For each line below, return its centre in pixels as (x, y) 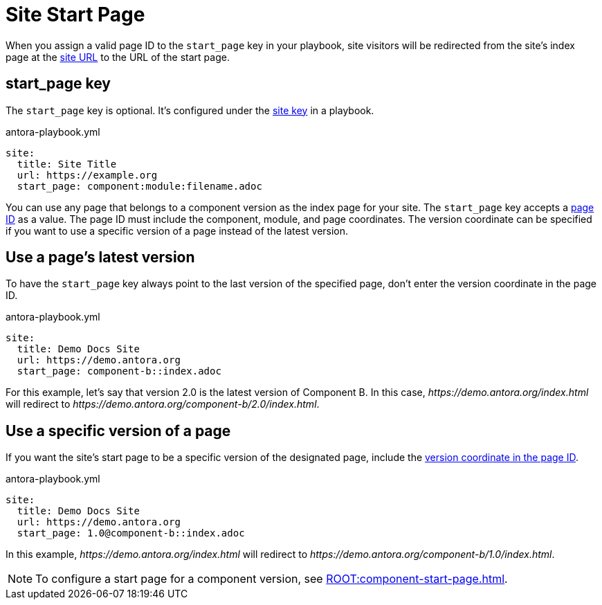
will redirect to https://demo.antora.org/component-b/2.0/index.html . (163, 404)
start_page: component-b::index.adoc (119, 371)
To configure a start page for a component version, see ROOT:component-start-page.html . (272, 579)
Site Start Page (75, 15)
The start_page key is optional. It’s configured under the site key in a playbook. (190, 110)
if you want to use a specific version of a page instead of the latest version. (177, 231)
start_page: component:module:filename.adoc (139, 186)
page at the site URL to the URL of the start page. (118, 57)
